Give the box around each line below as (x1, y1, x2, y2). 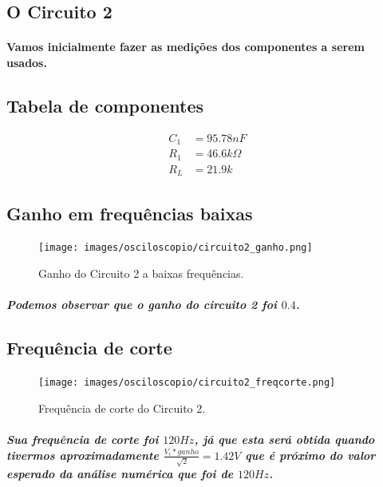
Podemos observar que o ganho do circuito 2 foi (6, 296, 277, 313)
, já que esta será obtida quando (194, 430, 375, 447)
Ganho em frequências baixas (6, 200, 253, 225)
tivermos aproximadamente (6, 446, 159, 463)
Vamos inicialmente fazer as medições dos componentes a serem (6, 38, 365, 55)
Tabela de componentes (6, 93, 204, 117)
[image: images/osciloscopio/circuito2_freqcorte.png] (38, 377, 336, 389)
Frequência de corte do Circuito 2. (38, 399, 206, 416)
